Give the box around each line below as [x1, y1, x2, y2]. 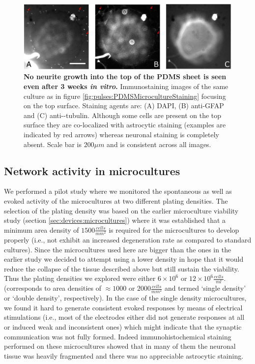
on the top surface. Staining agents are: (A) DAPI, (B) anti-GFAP [24, 100, 224, 111]
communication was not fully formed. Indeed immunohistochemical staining [4, 331, 231, 341]
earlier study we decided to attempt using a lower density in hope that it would [4, 254, 244, 264]
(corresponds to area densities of [4, 283, 101, 293]
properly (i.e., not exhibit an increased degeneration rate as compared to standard [4, 234, 252, 244]
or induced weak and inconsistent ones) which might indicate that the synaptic [4, 322, 242, 332]
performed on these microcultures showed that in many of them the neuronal [4, 341, 236, 351]
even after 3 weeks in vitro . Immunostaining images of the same [24, 81, 228, 91]
